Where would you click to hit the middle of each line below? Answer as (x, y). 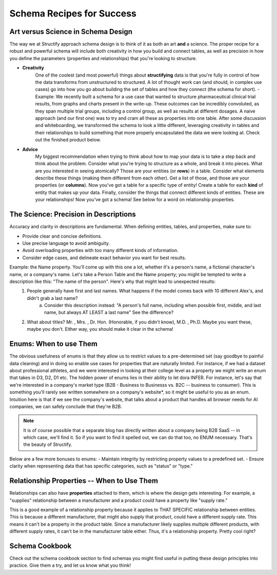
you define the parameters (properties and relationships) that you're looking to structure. (103, 58)
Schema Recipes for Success (73, 13)
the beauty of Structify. (48, 444)
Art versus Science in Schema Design (71, 32)
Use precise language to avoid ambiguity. (66, 243)
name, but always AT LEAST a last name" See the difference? (109, 312)
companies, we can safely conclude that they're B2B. (66, 406)
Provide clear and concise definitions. (62, 236)
